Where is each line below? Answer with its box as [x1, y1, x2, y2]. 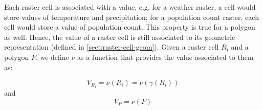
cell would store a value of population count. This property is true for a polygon [4, 21, 255, 32]
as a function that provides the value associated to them [77, 51, 254, 62]
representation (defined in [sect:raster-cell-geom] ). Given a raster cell [4, 41, 219, 52]
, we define [35, 51, 69, 62]
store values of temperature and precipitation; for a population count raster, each [4, 11, 259, 22]
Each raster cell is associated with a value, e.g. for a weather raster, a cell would [4, 2, 256, 12]
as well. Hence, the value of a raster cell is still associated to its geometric [4, 31, 235, 42]
